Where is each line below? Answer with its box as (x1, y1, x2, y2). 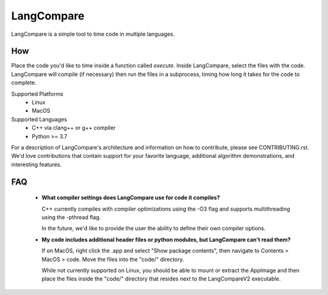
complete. (11, 79, 36, 86)
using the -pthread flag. (41, 213, 101, 221)
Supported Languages (11, 115, 67, 123)
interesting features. (11, 161, 62, 168)
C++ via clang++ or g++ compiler (32, 124, 116, 132)
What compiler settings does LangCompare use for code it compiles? (41, 194, 220, 202)
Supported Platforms (11, 90, 64, 97)
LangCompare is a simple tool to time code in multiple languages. (11, 30, 175, 38)
